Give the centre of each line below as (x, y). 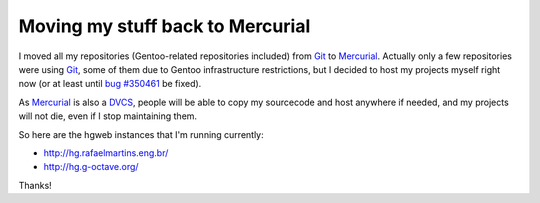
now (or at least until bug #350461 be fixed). (110, 84)
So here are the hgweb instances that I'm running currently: (141, 134)
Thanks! (35, 185)
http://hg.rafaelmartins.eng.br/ (106, 152)
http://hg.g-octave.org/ (91, 167)
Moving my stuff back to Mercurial (164, 26)
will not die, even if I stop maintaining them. (108, 116)
